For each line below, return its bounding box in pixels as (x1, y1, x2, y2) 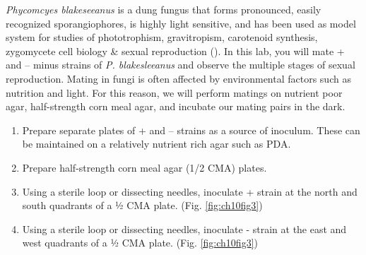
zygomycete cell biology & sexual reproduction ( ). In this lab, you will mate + (6, 43, 345, 58)
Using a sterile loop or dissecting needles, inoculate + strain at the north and (22, 184, 358, 198)
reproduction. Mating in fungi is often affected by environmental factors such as (6, 71, 351, 85)
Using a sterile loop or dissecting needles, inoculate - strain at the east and (22, 221, 347, 236)
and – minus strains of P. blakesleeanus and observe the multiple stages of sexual (6, 57, 355, 72)
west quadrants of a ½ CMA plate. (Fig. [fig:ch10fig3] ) (22, 235, 258, 250)
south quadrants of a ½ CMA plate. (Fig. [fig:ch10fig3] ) (22, 198, 263, 213)
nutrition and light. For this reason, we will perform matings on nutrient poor (6, 85, 343, 100)
